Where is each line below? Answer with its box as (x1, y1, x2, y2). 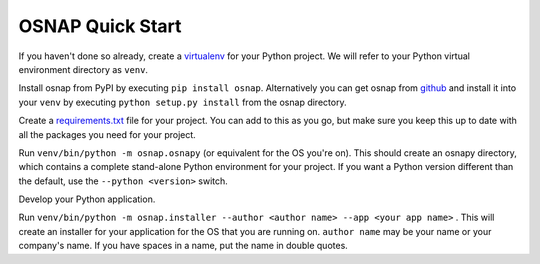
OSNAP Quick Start (18, 15, 182, 37)
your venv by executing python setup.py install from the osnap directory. (18, 96, 347, 108)
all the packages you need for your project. (18, 128, 197, 140)
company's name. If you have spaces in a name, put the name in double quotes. (18, 240, 349, 252)
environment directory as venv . (18, 63, 149, 75)
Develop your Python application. (18, 193, 156, 205)
